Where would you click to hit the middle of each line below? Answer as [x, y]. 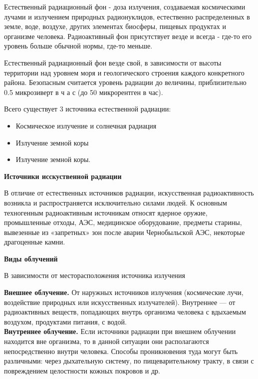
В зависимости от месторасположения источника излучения [95, 275]
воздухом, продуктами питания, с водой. [65, 321]
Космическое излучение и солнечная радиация [86, 125]
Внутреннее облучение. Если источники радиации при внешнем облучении [120, 331]
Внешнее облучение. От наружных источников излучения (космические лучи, [124, 292]
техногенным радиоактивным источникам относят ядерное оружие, [106, 212]
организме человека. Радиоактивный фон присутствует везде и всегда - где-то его [128, 36]
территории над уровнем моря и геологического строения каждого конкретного [124, 72]
